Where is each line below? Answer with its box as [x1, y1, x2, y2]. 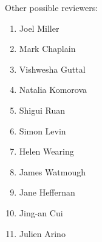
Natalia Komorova [19, 83, 87, 96]
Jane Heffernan [19, 186, 75, 199]
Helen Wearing [19, 145, 74, 158]
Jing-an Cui [19, 206, 63, 219]
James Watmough [19, 165, 86, 178]
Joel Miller [19, 21, 59, 34]
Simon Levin [19, 124, 66, 137]
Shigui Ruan [19, 103, 66, 116]
